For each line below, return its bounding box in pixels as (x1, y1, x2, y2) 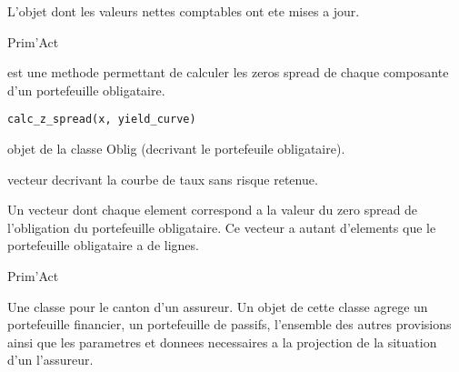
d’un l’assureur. (7, 350, 94, 369)
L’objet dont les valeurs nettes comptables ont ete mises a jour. (7, 2, 360, 20)
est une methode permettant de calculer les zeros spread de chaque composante (7, 63, 449, 82)
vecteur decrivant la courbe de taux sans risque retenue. (7, 169, 318, 188)
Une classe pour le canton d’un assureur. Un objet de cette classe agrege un (7, 297, 428, 316)
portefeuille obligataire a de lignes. (7, 236, 199, 255)
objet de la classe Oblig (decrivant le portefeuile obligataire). (7, 139, 345, 158)
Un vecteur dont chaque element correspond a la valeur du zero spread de (7, 200, 418, 219)
